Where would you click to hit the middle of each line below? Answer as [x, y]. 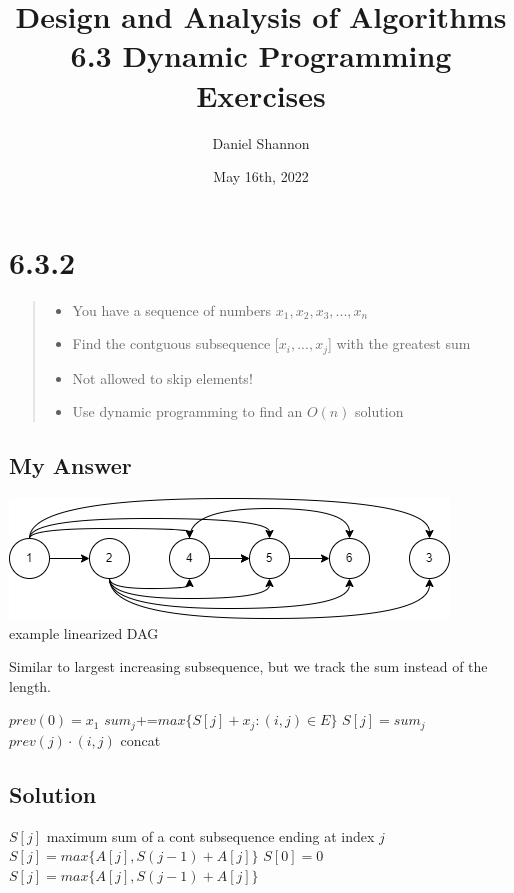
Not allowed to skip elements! [162, 377]
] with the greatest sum [399, 343]
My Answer [70, 465]
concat [140, 739]
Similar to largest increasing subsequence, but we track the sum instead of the [248, 666]
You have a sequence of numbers [172, 309]
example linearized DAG [84, 632]
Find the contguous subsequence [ [175, 343]
